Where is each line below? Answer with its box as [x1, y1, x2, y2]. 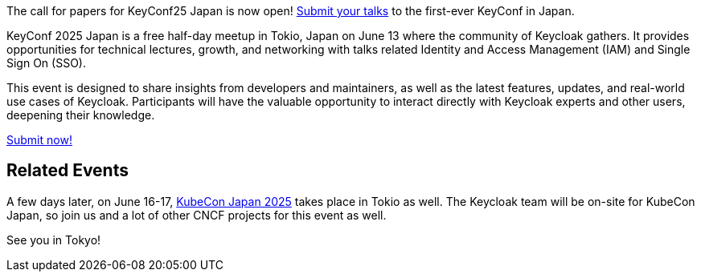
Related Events [6, 160, 129, 181]
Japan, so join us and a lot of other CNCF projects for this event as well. [6, 207, 387, 222]
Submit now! [6, 133, 72, 147]
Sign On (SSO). [6, 56, 86, 70]
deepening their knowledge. [6, 108, 155, 122]
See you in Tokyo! [6, 232, 101, 247]
